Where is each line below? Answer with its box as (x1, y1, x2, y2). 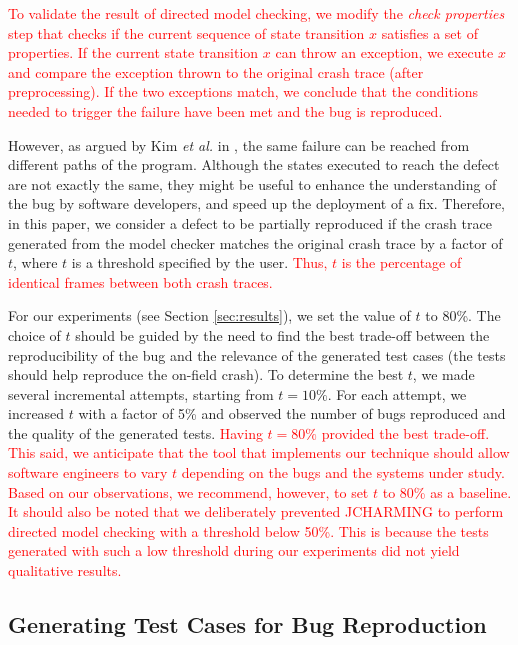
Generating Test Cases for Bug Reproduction (8, 609, 487, 640)
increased (8, 403, 65, 424)
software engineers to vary (8, 462, 168, 483)
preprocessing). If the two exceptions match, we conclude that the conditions (8, 81, 479, 102)
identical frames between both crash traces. (8, 271, 273, 292)
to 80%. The (425, 305, 501, 326)
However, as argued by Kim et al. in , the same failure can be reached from (8, 134, 470, 155)
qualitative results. (8, 560, 122, 581)
